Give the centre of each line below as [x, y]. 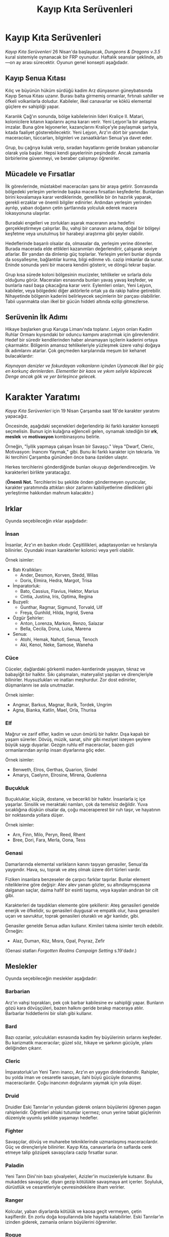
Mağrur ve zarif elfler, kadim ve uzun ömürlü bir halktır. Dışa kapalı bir [77, 734]
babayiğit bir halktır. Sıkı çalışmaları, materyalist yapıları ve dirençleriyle [79, 674]
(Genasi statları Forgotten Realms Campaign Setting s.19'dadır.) [71, 950]
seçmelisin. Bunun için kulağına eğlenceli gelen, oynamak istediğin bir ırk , [82, 431]
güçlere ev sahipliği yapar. [33, 106]
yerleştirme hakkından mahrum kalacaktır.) [49, 493]
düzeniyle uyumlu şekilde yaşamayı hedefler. [52, 1117]
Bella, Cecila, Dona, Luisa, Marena [55, 629]
